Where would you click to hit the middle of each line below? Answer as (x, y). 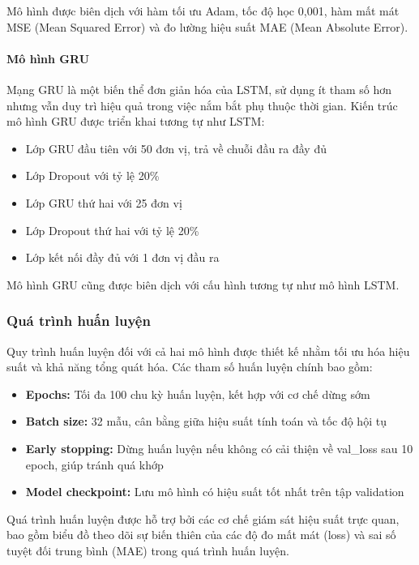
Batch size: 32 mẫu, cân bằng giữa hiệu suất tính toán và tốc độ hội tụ (206, 421)
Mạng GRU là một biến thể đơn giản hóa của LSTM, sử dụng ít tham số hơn (199, 89)
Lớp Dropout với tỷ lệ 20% (92, 175)
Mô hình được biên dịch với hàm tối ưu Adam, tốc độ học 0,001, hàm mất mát (203, 11)
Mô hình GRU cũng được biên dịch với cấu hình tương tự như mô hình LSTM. (203, 284)
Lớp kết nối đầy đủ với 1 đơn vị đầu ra (122, 257)
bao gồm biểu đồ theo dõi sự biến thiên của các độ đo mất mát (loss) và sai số (201, 535)
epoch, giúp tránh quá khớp (94, 464)
